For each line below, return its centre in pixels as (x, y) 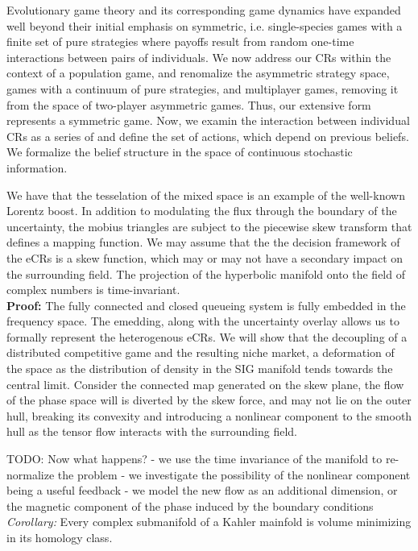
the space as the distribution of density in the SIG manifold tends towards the (200, 369)
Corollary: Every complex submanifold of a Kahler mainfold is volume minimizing (209, 522)
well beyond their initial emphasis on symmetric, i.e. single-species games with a (205, 25)
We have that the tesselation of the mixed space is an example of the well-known (206, 195)
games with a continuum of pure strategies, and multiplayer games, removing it (203, 88)
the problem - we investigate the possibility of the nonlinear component (234, 474)
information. (37, 167)
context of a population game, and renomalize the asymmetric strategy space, (198, 73)
